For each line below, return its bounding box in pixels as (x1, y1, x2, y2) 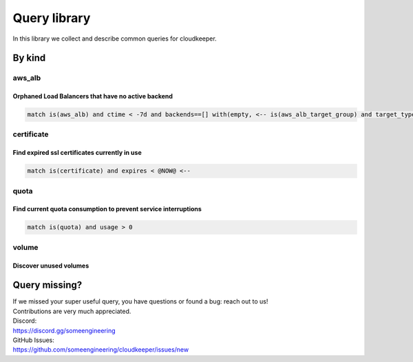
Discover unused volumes (12, 262, 89, 270)
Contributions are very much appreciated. (12, 307, 131, 315)
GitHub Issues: (12, 336, 55, 344)
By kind (12, 52, 46, 64)
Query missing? (12, 279, 83, 291)
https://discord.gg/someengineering (12, 326, 116, 334)
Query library (12, 10, 91, 25)
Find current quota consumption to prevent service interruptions (12, 205, 202, 213)
